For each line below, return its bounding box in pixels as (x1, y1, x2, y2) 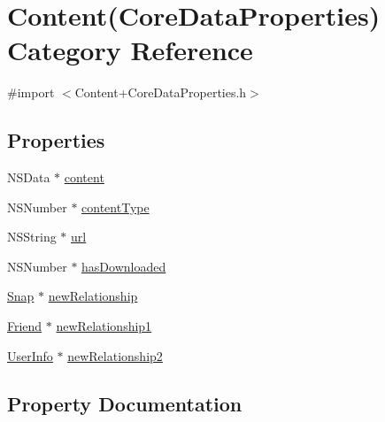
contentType (81, 197, 150, 216)
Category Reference (7, 32, 253, 68)
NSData (7, 168, 50, 187)
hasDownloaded (81, 257, 166, 275)
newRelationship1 (56, 317, 152, 335)
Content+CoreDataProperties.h (74, 83, 247, 102)
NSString (7, 227, 57, 246)
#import (7, 83, 55, 102)
